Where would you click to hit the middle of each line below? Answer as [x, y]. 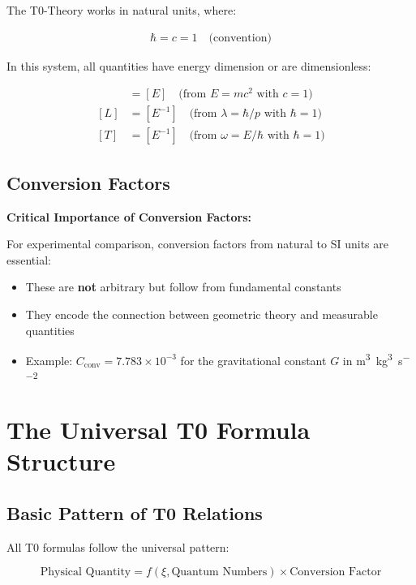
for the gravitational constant [253, 360]
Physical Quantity [86, 572]
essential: [29, 259]
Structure [61, 461]
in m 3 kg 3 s [373, 359]
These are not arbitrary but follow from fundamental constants [183, 287]
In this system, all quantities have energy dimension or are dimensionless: [189, 65]
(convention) [240, 38]
